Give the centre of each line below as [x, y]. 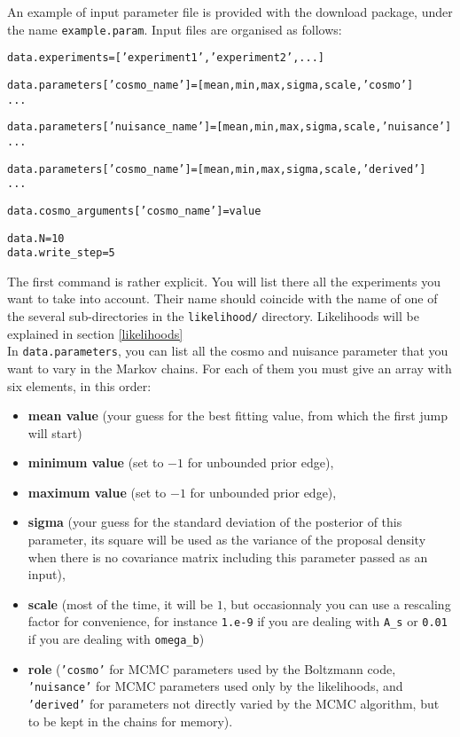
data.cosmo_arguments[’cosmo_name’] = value [134, 211]
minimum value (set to [96, 463]
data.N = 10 [36, 238]
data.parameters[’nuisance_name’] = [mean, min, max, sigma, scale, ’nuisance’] [230, 127]
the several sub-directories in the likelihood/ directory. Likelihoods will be [213, 316]
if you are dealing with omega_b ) [116, 639]
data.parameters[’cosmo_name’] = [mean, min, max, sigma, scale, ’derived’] [217, 169]
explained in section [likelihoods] [95, 333]
